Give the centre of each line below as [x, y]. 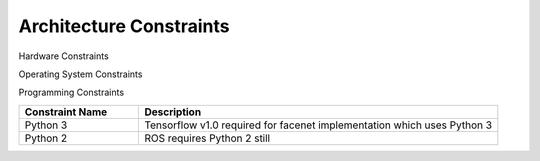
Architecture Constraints [124, 26]
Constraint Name [66, 112]
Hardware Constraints [63, 56]
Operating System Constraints [80, 74]
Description [173, 112]
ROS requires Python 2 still [207, 138]
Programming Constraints [71, 92]
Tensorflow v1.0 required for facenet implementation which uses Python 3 [318, 125]
